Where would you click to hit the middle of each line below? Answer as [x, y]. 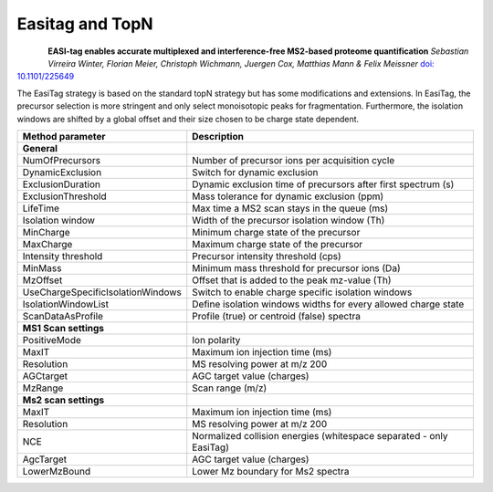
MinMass [42, 267]
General [40, 148]
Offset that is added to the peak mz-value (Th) [292, 280]
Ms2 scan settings [63, 400]
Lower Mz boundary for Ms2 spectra [271, 471]
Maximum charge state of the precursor [278, 244]
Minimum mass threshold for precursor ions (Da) [296, 267]
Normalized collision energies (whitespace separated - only [320, 435]
